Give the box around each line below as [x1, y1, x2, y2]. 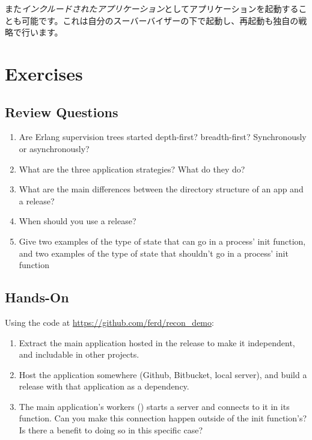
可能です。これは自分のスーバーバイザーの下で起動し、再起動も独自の [21, 14, 299, 26]
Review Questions [5, 102, 118, 121]
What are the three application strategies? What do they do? [19, 162, 245, 175]
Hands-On [5, 288, 69, 307]
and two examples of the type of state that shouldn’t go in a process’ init [19, 246, 289, 259]
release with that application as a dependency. [19, 380, 189, 393]
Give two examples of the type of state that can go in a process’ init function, [19, 234, 306, 247]
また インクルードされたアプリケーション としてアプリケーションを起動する [5, 2, 299, 14]
